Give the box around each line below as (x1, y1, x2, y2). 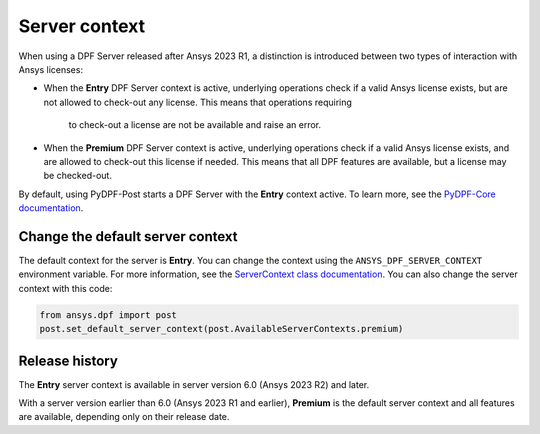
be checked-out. (43, 170, 112, 182)
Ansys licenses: (18, 63, 84, 75)
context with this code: (18, 282, 113, 294)
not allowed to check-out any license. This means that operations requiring (43, 96, 352, 108)
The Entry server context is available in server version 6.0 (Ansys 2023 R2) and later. (18, 378, 370, 390)
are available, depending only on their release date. (18, 411, 230, 423)
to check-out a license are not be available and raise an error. (68, 119, 322, 131)
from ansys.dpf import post (39, 309, 177, 320)
